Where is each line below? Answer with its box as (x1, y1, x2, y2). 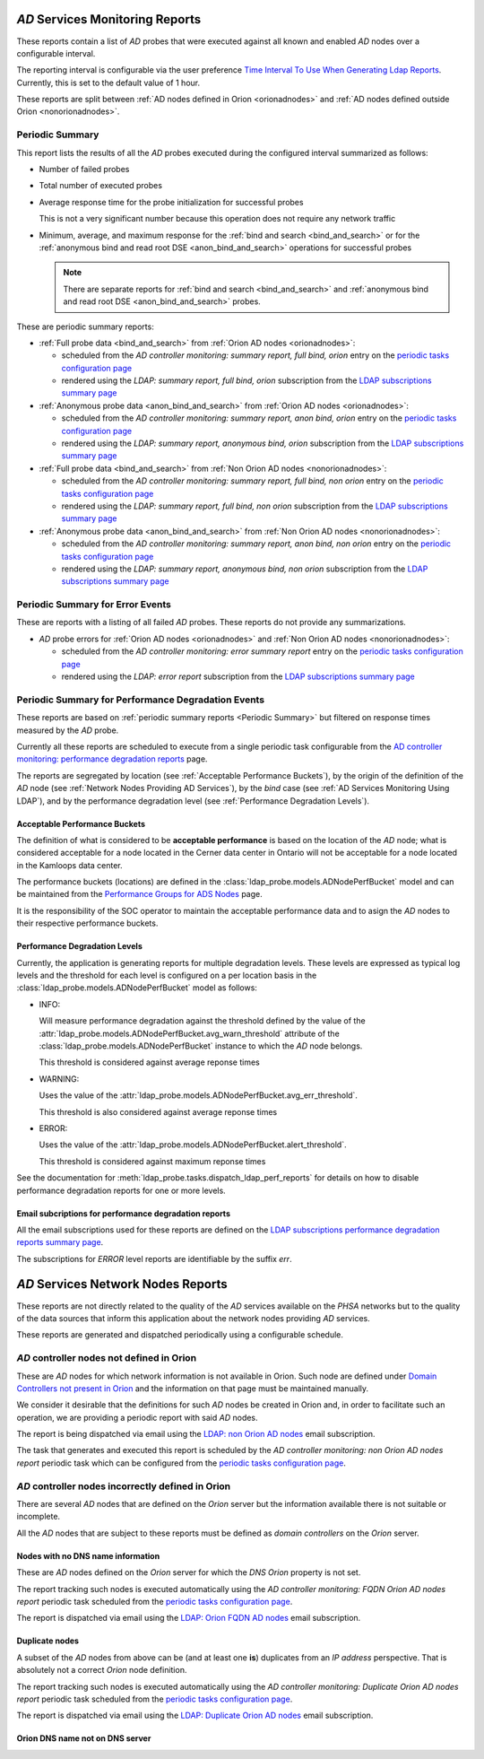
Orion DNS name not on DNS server (16, 1733, 151, 1744)
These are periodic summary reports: (16, 321, 154, 332)
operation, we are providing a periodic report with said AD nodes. (16, 1412, 259, 1423)
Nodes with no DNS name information (16, 1550, 160, 1561)
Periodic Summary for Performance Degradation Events (16, 693, 264, 706)
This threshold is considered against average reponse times (39, 1057, 260, 1067)
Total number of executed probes (39, 180, 163, 191)
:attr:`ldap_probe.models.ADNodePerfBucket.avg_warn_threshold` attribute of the (39, 1028, 340, 1039)
